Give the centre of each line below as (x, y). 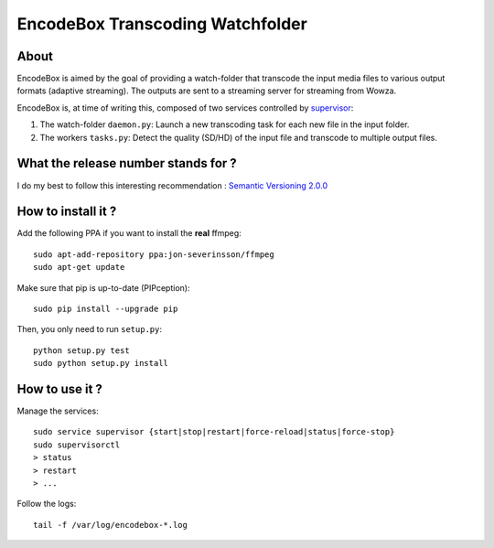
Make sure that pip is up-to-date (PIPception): (103, 287)
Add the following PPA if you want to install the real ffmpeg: (129, 233)
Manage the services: (58, 411)
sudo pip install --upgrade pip (106, 309)
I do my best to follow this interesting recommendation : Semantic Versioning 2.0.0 (172, 185)
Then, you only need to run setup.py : (89, 329)
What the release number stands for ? (127, 163)
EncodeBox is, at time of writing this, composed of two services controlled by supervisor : (185, 107)
